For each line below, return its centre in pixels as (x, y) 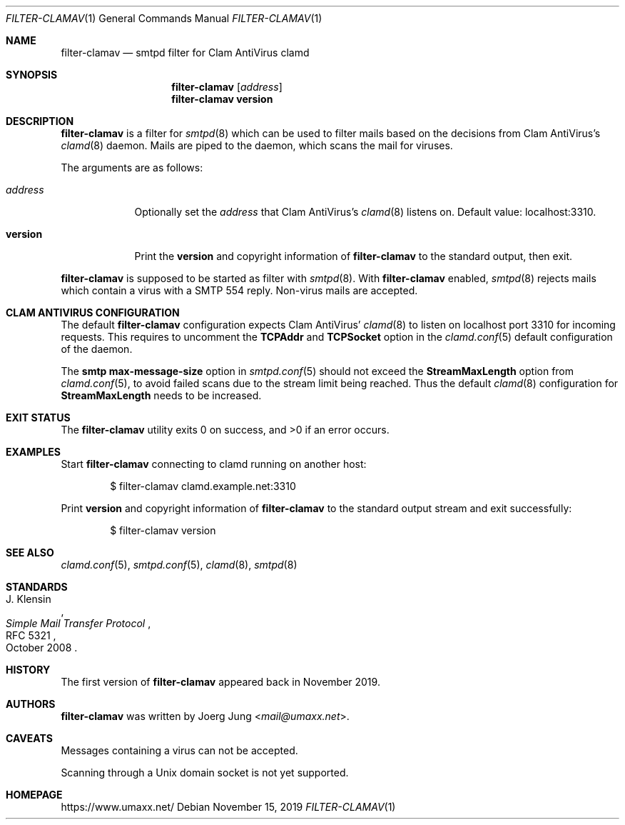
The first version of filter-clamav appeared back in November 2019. (220, 682)
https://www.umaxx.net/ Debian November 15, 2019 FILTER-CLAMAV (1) (228, 807)
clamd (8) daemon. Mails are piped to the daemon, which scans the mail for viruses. (257, 145)
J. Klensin (29, 599)
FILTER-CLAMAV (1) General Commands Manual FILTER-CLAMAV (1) (164, 18)
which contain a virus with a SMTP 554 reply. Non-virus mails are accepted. (239, 290)
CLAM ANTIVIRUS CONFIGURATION (93, 312)
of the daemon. (97, 349)
